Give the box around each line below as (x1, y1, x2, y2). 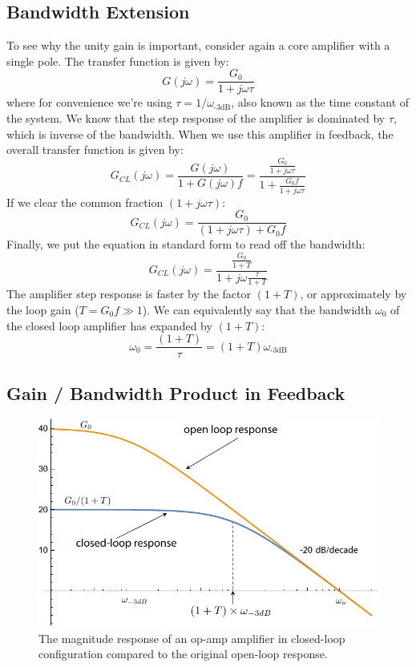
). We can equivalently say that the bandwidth (142, 301, 372, 318)
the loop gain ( (6, 301, 79, 318)
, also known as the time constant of (231, 94, 410, 111)
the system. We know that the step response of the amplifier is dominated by (6, 110, 386, 127)
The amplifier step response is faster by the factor (6, 285, 252, 302)
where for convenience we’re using (6, 94, 172, 111)
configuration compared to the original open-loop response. (38, 645, 328, 662)
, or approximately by (300, 285, 407, 302)
